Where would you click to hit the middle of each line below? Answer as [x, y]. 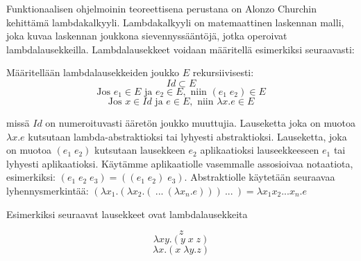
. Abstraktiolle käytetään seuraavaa [260, 177]
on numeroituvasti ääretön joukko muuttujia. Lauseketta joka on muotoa [200, 122]
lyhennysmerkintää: [48, 190]
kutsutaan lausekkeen [140, 150]
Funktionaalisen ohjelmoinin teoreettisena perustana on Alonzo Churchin [162, 8]
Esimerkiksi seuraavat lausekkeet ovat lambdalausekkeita [127, 214]
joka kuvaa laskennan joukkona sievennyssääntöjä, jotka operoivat [147, 36]
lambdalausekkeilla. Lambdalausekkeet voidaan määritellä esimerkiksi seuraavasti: [180, 49]
